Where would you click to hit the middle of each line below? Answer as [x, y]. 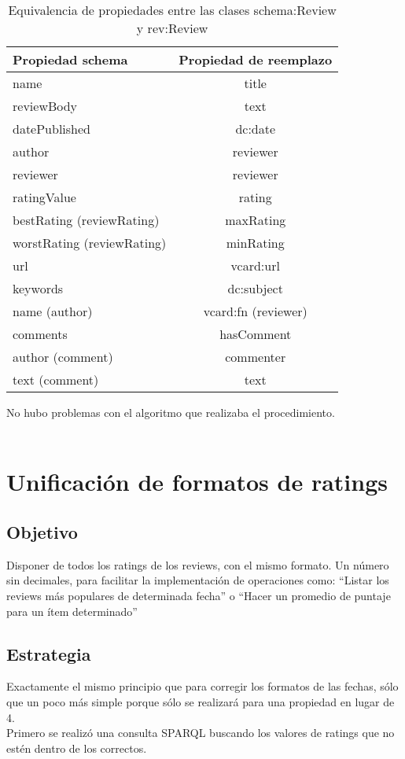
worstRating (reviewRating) [90, 243]
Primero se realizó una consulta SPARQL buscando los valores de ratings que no [201, 733]
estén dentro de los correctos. [77, 748]
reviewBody [45, 106]
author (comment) [63, 357]
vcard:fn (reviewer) [255, 311]
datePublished [52, 129]
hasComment [256, 334]
